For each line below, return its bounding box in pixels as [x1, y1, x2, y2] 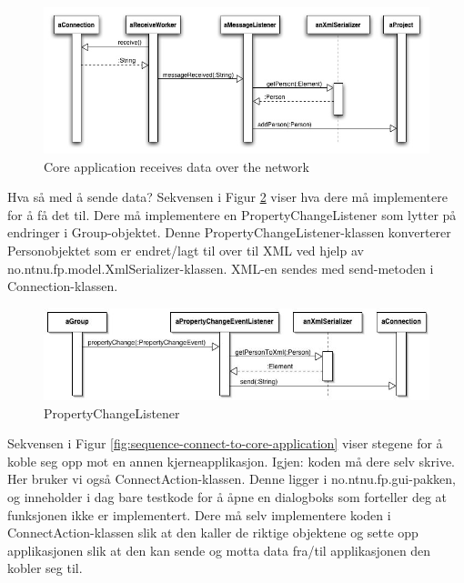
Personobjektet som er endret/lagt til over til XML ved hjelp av [7, 240, 364, 259]
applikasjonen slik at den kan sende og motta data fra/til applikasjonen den [7, 540, 431, 559]
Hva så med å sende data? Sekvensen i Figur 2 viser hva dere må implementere [7, 187, 448, 206]
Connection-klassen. [7, 276, 118, 296]
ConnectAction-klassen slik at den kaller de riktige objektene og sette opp [7, 523, 419, 542]
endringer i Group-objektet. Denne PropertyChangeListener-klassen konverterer [7, 223, 451, 242]
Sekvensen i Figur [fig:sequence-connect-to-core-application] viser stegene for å [7, 434, 443, 453]
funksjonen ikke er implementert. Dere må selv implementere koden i [7, 505, 391, 524]
